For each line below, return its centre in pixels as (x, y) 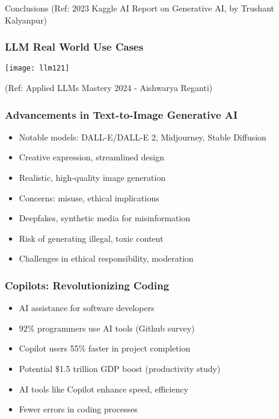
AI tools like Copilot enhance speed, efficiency (104, 389)
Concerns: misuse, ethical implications (89, 197)
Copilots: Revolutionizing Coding (87, 285)
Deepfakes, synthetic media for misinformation (105, 218)
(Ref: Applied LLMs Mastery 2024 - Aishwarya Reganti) (109, 87)
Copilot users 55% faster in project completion (105, 348)
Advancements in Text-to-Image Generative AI (121, 114)
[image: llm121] (37, 68)
